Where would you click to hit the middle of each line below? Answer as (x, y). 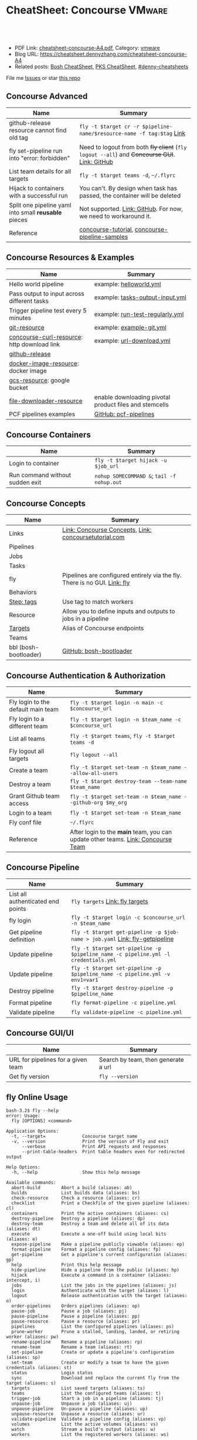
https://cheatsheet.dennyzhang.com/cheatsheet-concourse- (114, 54)
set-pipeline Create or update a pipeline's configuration (93, 1352)
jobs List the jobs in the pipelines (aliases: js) (94, 1285)
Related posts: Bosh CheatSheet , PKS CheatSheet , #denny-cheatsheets (101, 66)
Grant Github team (34, 796)
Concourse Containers (48, 434)
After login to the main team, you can (121, 832)
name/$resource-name (108, 133)
